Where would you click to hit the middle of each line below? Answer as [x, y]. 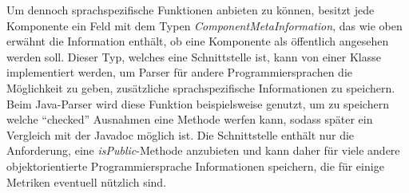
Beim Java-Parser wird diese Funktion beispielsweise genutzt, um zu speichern [198, 103]
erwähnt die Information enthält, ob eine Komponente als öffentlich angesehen [198, 41]
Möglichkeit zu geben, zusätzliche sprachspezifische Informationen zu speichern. [201, 87]
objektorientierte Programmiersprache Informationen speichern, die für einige [195, 165]
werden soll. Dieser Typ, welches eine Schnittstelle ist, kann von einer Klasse [194, 56]
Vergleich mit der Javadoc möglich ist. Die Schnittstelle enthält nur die [181, 134]
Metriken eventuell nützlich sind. [87, 181]
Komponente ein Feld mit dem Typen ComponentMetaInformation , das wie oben [204, 25]
